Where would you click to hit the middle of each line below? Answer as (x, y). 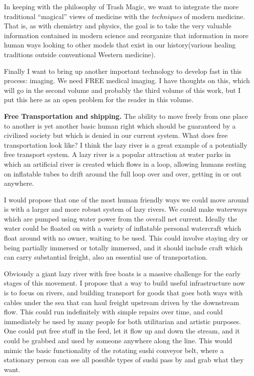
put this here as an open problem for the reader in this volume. (99, 100)
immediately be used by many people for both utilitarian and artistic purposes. (123, 321)
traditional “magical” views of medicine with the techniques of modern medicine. (125, 16)
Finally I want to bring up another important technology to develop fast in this (123, 71)
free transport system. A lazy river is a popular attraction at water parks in (117, 154)
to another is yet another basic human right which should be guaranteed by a (120, 125)
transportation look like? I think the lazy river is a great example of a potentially (126, 144)
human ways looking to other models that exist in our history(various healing (120, 45)
